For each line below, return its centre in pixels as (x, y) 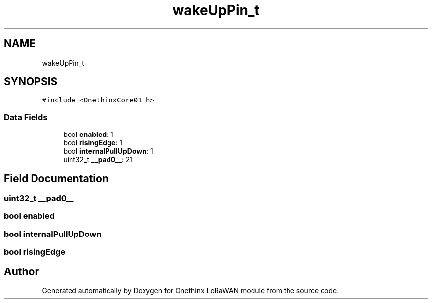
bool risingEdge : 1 (93, 143)
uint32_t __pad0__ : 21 (98, 160)
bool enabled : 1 (88, 135)
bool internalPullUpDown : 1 (108, 151)
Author (21, 271)
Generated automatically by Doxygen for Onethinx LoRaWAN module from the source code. (191, 290)
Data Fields (26, 117)
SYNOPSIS (31, 82)
